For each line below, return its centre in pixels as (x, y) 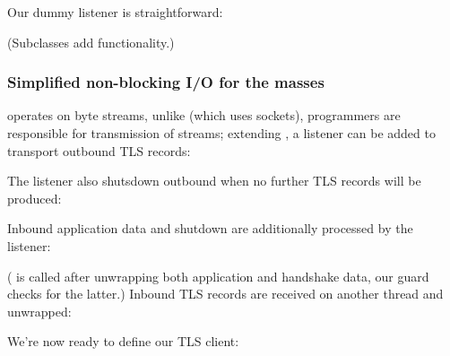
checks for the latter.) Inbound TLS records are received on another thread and (225, 294)
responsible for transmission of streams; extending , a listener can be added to (221, 133)
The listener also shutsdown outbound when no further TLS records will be (214, 181)
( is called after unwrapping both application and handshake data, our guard (218, 276)
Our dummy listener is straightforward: (115, 12)
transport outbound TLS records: (99, 150)
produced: (35, 198)
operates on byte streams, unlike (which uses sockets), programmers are (204, 115)
